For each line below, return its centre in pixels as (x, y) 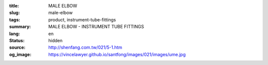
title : (14, 6)
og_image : (20, 54)
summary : (20, 27)
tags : (15, 19)
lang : (15, 33)
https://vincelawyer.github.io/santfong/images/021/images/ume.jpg (117, 54)
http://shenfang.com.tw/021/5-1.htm (85, 48)
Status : (17, 40)
